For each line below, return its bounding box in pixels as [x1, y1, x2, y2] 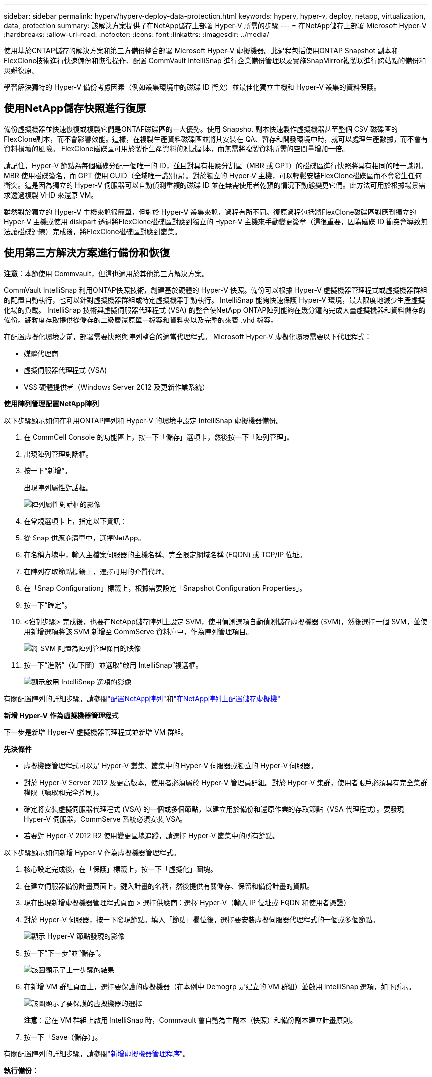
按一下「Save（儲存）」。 [24, 1032, 102, 1041]
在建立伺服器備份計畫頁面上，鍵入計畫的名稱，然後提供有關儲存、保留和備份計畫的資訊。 [24, 881, 314, 890]
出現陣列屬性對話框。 [24, 483, 93, 492]
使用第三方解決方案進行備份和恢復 [4, 247, 170, 259]
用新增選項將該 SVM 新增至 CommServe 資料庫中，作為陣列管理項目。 [24, 627, 253, 636]
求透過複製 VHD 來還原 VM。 [4, 190, 98, 199]
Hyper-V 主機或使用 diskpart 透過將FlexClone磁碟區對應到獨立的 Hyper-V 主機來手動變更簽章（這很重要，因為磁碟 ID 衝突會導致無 [4, 217, 428, 226]
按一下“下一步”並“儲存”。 [24, 948, 105, 957]
